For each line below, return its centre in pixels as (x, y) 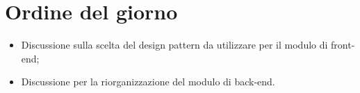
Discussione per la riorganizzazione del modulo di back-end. (148, 82)
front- (343, 45)
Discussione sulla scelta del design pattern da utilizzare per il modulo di (174, 45)
